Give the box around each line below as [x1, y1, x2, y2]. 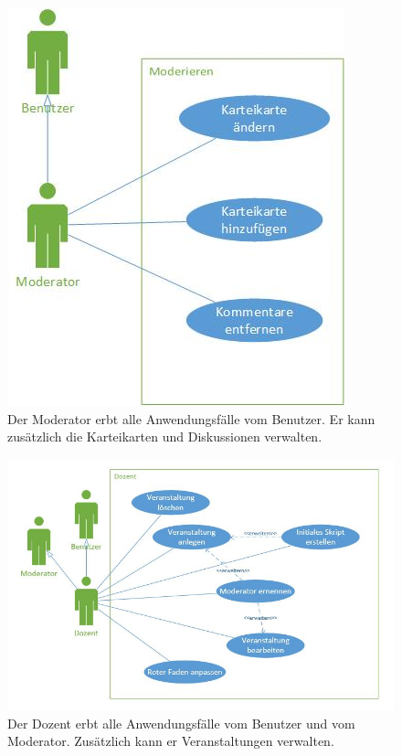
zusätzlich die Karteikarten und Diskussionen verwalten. [7, 427, 323, 446]
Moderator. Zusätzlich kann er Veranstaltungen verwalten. [7, 731, 334, 751]
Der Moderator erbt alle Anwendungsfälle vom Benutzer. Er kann [7, 409, 376, 428]
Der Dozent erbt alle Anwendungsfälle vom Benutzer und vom [7, 713, 355, 732]
